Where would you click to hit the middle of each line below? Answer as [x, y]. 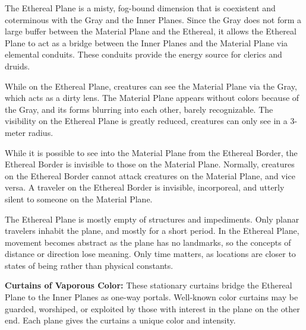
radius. [41, 132]
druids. [18, 66]
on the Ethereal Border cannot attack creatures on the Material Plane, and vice [150, 175]
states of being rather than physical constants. [89, 265]
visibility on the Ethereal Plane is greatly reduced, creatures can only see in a [146, 121]
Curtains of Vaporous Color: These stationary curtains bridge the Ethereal [149, 285]
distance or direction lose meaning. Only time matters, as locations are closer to [150, 254]
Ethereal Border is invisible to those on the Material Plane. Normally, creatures [150, 164]
